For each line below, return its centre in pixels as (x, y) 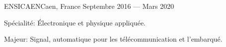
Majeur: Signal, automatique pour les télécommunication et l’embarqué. (113, 39)
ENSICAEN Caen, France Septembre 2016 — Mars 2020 (89, 6)
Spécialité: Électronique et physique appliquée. (75, 22)
